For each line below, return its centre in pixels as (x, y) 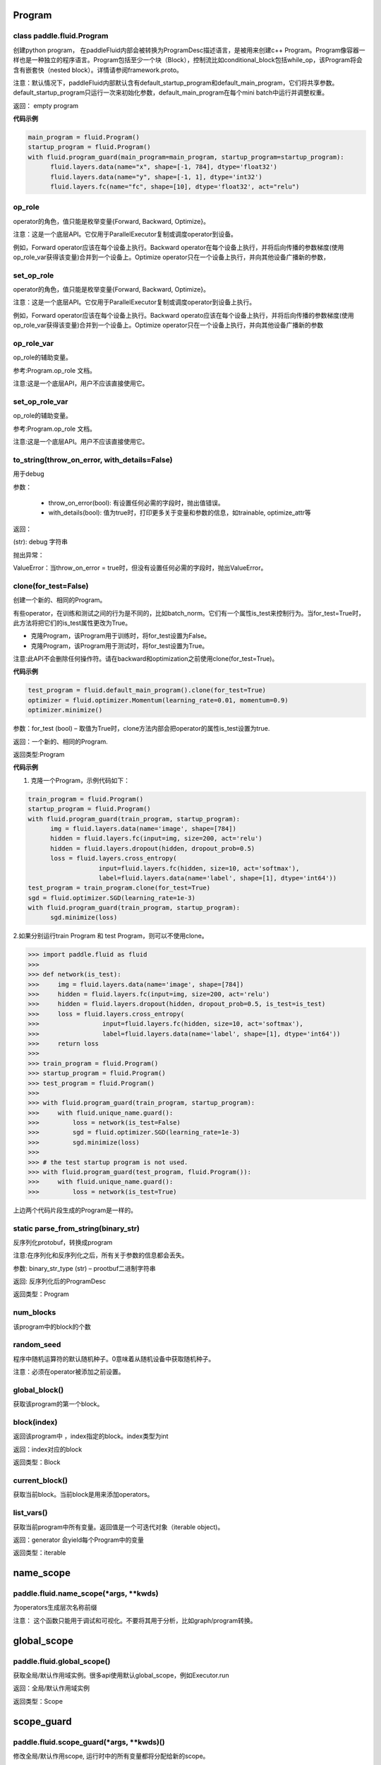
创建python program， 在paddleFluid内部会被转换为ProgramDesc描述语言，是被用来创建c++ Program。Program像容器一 (189, 50)
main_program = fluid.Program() (84, 137)
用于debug (29, 474)
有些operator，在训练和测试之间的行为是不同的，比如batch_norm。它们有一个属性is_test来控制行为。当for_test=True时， (189, 613)
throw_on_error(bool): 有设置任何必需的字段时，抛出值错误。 (137, 503)
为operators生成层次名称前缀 (55, 1608)
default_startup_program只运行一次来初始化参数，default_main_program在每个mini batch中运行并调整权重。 (171, 92)
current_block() (41, 1480)
